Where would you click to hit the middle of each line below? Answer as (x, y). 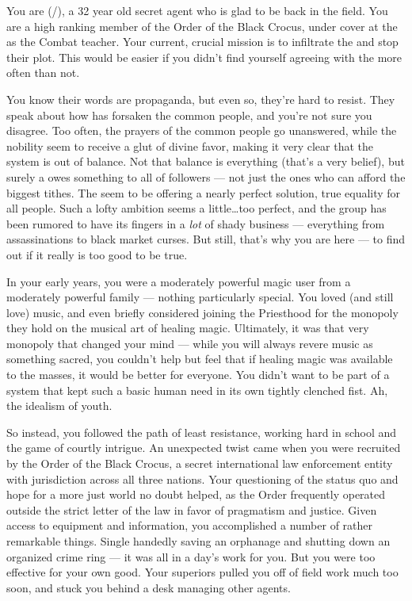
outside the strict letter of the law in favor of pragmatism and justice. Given (192, 509)
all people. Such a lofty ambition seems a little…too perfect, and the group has (196, 208)
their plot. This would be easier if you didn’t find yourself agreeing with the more (204, 57)
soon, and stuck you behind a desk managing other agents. (149, 587)
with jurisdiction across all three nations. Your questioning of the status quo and (202, 479)
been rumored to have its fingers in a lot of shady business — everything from (196, 223)
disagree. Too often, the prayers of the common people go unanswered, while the (202, 130)
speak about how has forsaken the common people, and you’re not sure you (189, 115)
